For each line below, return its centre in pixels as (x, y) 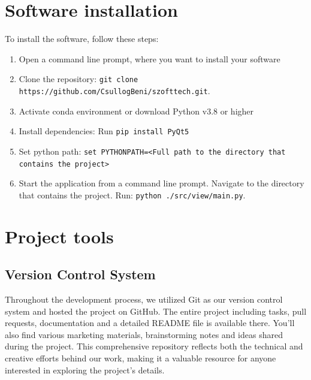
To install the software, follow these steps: (82, 39)
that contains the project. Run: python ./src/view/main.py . (132, 194)
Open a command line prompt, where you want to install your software (150, 58)
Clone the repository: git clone (78, 79)
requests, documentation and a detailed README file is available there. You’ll (150, 323)
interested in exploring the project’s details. (85, 370)
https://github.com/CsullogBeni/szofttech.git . (114, 90)
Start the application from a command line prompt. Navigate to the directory (161, 183)
